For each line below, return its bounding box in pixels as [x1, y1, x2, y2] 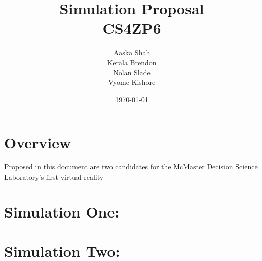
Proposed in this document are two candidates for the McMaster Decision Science [4, 161, 258, 172]
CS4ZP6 [102, 18, 161, 38]
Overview [4, 132, 71, 153]
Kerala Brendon [107, 57, 157, 67]
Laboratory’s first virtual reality [4, 171, 104, 182]
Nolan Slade [113, 67, 151, 77]
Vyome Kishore [108, 77, 156, 88]
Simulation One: [4, 201, 120, 222]
